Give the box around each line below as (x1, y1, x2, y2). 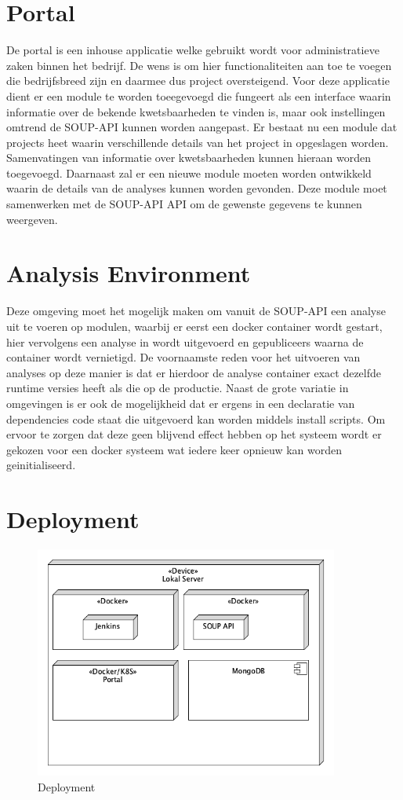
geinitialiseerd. (6, 457, 76, 473)
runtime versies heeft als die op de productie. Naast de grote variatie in (6, 380, 349, 396)
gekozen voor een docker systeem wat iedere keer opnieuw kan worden (6, 441, 343, 457)
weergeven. (6, 211, 58, 227)
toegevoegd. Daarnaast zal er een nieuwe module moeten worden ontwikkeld (6, 164, 372, 181)
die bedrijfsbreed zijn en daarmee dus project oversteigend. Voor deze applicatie (6, 72, 390, 89)
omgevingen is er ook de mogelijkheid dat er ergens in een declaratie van (6, 394, 355, 411)
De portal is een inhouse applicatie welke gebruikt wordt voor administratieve (6, 42, 379, 58)
